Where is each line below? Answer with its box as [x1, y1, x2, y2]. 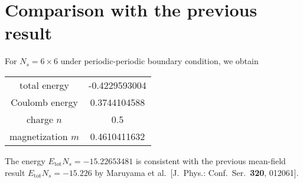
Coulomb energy [11, 95, 78, 109]
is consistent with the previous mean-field [135, 154, 286, 167]
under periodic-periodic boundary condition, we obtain [60, 55, 259, 67]
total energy [19, 78, 70, 92]
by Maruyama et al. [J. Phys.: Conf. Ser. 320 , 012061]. [95, 166, 299, 178]
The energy [5, 154, 45, 167]
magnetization [9, 129, 68, 143]
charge [27, 112, 54, 126]
